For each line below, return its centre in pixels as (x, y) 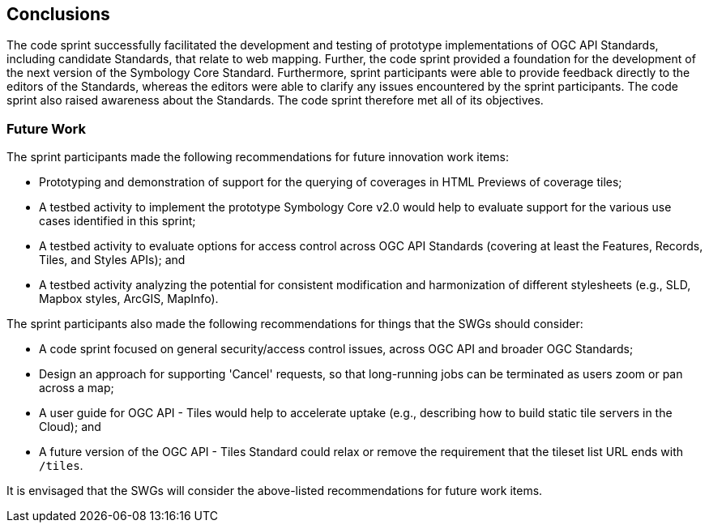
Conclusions (58, 14)
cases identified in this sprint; (117, 221)
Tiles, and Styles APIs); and (112, 260)
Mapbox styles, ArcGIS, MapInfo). (129, 299)
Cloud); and (70, 427)
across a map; (77, 388)
